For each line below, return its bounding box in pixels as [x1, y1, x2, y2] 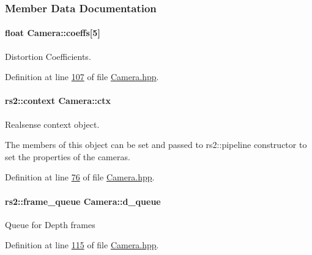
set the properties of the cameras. [5, 150, 130, 163]
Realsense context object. [5, 117, 100, 130]
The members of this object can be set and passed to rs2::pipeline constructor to [5, 138, 307, 151]
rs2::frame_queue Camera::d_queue [5, 194, 161, 207]
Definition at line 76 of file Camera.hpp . [5, 171, 155, 183]
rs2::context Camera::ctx [5, 94, 111, 107]
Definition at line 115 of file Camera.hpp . [5, 238, 159, 251]
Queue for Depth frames [5, 218, 95, 231]
